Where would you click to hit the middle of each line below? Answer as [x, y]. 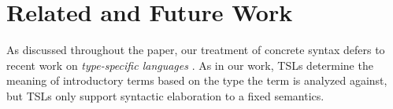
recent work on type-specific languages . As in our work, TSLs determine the [190, 65]
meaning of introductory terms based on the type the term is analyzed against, [197, 80]
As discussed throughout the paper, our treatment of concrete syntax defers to [196, 50]
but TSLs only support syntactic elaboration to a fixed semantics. [165, 95]
